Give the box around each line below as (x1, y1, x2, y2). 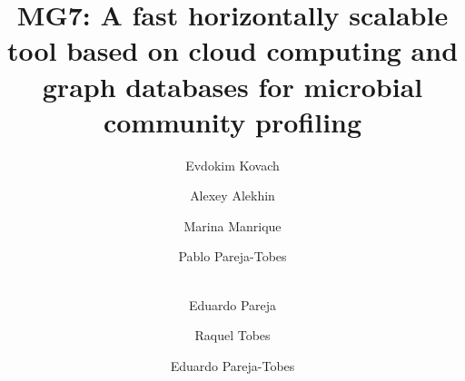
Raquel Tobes (194, 326, 271, 345)
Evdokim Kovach (185, 155, 280, 174)
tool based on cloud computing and (6, 32, 459, 69)
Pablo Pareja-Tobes (178, 247, 287, 266)
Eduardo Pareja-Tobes (170, 356, 295, 375)
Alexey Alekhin (190, 186, 275, 205)
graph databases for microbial (42, 67, 423, 104)
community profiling (103, 103, 362, 140)
